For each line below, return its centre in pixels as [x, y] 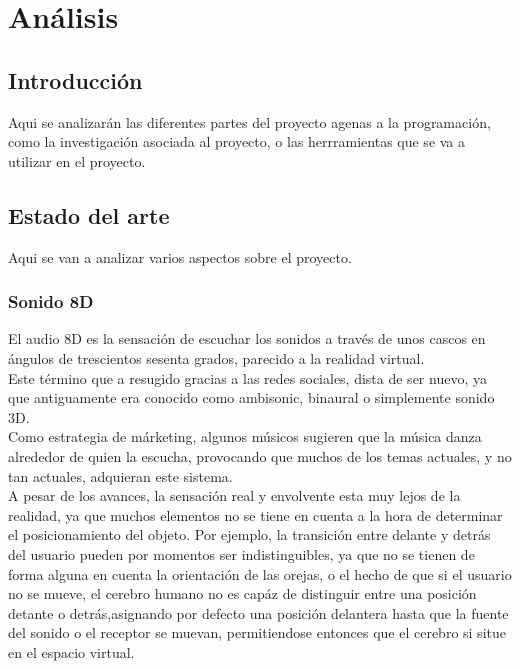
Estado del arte [89, 214]
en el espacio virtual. [71, 651]
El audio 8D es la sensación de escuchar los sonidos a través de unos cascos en [247, 338]
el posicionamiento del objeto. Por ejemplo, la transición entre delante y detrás [249, 534]
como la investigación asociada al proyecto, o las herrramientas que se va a [237, 141]
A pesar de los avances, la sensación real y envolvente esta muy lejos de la [234, 495]
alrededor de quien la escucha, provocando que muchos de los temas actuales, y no [260, 455]
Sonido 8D [51, 301]
